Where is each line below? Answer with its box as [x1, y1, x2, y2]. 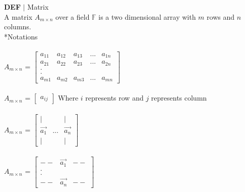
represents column [151, 92, 207, 103]
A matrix [4, 11, 33, 22]
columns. [4, 21, 31, 32]
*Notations [4, 31, 38, 41]
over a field [55, 11, 90, 22]
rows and [207, 11, 235, 22]
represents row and [85, 92, 144, 103]
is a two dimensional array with [98, 11, 196, 22]
